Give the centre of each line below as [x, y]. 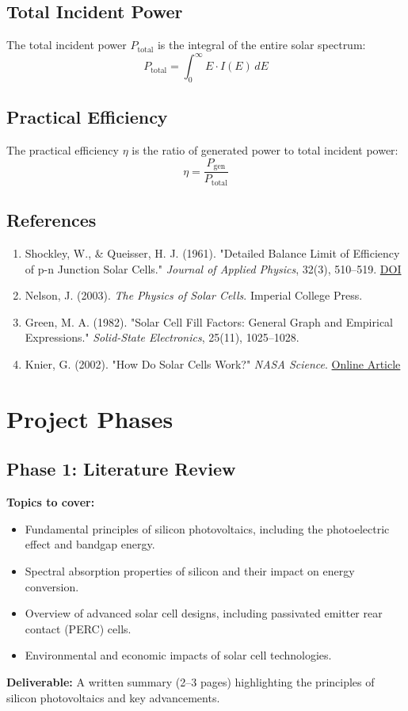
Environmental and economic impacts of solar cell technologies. [178, 655]
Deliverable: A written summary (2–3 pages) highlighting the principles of [191, 681]
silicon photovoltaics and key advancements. [113, 697]
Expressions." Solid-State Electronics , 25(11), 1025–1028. [162, 337]
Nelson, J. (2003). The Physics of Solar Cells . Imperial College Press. [194, 295]
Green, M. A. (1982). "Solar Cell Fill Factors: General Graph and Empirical [209, 321]
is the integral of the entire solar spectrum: [261, 45]
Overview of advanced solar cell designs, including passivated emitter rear [204, 613]
